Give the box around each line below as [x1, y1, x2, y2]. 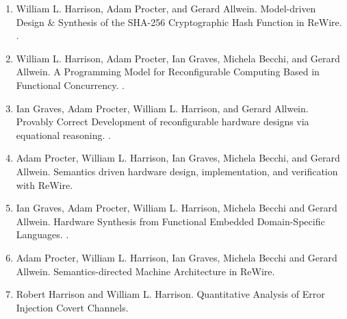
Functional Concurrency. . [16, 77, 125, 92]
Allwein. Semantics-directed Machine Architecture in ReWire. [16, 264, 275, 278]
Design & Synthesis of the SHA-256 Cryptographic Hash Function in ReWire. [16, 14, 342, 29]
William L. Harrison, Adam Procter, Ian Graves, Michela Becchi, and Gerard [16, 51, 340, 65]
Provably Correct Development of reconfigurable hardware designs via [16, 114, 309, 129]
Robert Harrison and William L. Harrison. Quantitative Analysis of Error [16, 287, 325, 301]
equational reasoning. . [16, 127, 111, 142]
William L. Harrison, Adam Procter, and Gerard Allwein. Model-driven [16, 1, 316, 15]
